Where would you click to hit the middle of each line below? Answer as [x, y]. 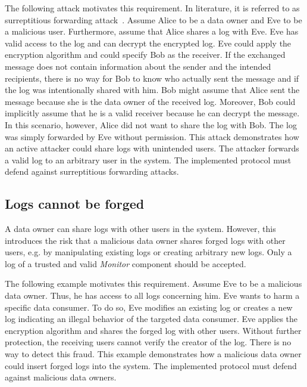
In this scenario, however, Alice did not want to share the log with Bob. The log [151, 124]
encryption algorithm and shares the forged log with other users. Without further [153, 330]
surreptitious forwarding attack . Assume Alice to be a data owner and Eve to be [153, 19]
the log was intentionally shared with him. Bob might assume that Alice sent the [152, 90]
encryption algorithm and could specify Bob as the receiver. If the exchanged [145, 55]
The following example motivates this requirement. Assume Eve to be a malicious [153, 284]
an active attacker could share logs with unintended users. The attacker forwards [152, 148]
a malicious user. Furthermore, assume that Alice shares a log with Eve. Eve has [152, 31]
